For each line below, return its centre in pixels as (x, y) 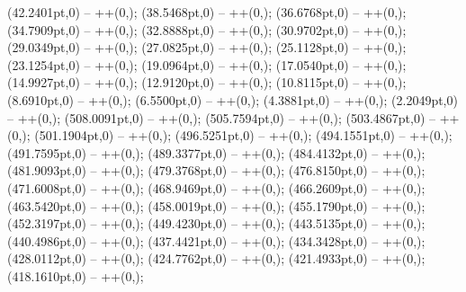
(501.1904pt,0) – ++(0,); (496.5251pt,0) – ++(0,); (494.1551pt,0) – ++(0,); (243, 135)
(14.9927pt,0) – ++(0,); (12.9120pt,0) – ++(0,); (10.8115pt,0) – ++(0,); (207, 82)
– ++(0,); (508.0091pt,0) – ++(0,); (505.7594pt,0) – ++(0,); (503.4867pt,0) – (222, 117)
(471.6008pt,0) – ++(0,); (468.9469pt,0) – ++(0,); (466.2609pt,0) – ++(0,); (216, 187)
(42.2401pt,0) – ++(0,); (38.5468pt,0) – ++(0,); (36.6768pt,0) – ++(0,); (207, 12)
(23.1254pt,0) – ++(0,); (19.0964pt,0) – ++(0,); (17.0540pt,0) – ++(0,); (207, 64)
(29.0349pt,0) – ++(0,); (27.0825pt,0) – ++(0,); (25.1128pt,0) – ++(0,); (207, 47)
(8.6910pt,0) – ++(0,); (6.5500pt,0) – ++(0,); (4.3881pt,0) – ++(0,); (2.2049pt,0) (233, 99)
